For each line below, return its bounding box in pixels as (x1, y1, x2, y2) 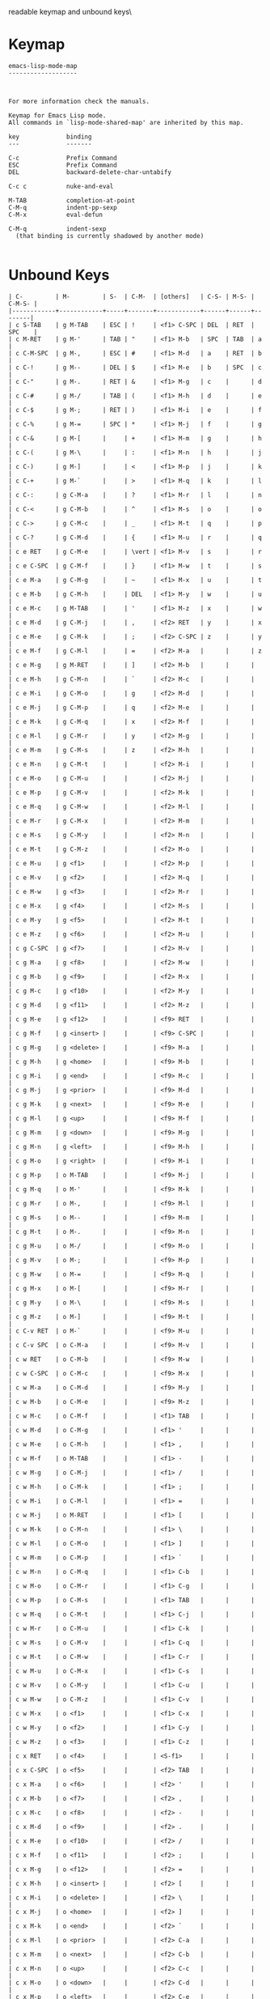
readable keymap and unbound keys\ (8, 7, 132, 16)
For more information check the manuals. (8, 97, 150, 105)
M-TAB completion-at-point (8, 196, 136, 205)
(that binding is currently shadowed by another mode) (15, 232, 205, 240)
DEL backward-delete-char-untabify (8, 168, 172, 177)
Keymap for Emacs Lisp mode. (8, 111, 107, 120)
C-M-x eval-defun (8, 211, 103, 219)
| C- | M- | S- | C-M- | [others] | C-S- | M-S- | (8, 292, 255, 300)
